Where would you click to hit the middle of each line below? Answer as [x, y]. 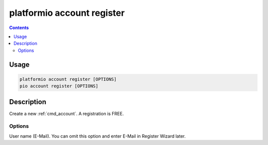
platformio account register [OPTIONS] [68, 79]
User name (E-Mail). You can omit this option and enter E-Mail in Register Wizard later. [98, 136]
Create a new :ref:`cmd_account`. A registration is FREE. [67, 113]
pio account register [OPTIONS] [59, 86]
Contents [19, 28]
